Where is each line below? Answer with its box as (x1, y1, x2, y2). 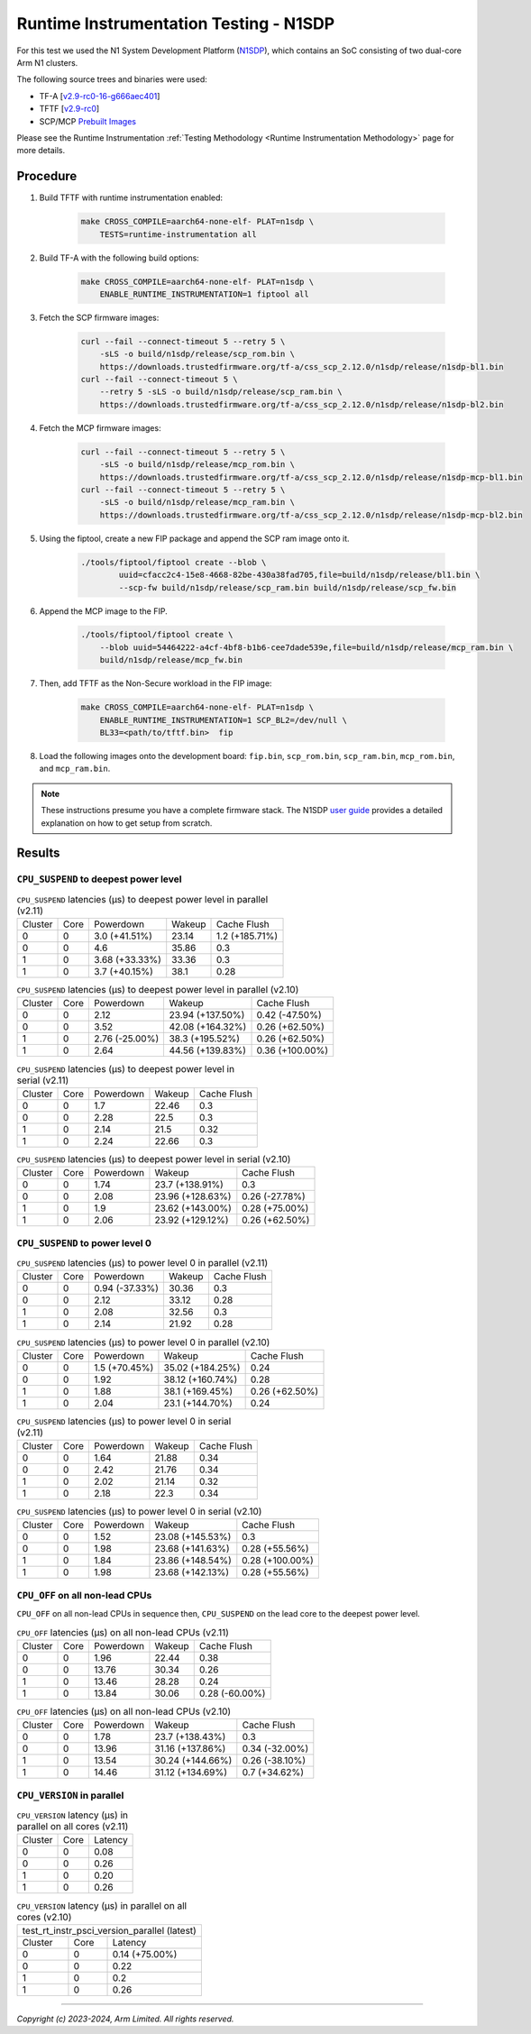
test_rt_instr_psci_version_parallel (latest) (22, 1924, 197, 1937)
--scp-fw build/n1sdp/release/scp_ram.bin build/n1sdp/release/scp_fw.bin (118, 582, 457, 592)
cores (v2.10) (16, 1910, 72, 1923)
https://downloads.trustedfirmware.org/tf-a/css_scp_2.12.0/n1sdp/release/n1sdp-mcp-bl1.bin (99, 472, 523, 482)
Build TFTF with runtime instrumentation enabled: (39, 192, 224, 203)
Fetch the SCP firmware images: (39, 312, 160, 323)
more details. (16, 145, 66, 156)
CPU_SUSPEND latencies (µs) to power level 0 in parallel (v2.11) (16, 1257, 269, 1269)
